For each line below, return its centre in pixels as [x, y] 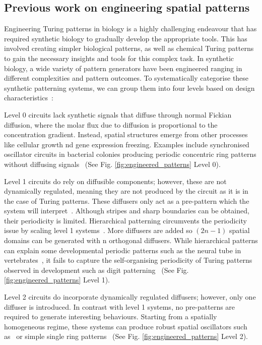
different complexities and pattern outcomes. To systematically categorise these [126, 78]
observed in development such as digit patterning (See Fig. [96, 270]
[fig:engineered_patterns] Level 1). [57, 280]
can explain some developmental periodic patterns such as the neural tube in [123, 250]
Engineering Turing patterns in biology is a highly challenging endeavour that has [130, 28]
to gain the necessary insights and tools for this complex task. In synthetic [119, 58]
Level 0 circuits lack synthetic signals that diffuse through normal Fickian [118, 114]
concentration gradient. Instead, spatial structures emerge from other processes [126, 134]
